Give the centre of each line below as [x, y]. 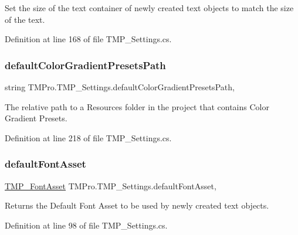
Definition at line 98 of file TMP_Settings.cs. [86, 225]
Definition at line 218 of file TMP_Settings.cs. [88, 137]
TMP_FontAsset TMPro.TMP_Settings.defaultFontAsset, [111, 185]
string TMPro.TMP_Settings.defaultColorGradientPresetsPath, [120, 87]
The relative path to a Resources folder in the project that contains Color [137, 106]
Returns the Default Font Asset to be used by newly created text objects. [137, 205]
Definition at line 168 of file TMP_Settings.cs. [88, 39]
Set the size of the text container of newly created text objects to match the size [149, 8]
